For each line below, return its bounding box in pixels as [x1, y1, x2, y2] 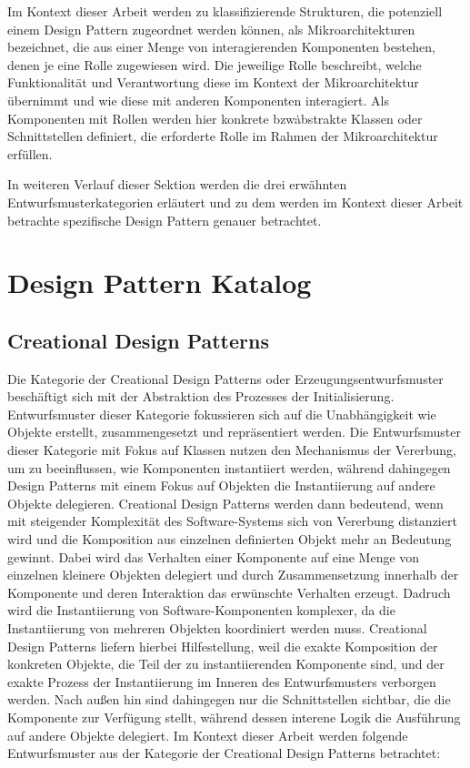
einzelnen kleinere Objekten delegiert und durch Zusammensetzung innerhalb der [7, 565, 459, 584]
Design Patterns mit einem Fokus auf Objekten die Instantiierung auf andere [7, 476, 435, 495]
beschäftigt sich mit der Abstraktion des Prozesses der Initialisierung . [7, 387, 395, 406]
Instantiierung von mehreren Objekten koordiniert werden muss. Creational [7, 619, 427, 638]
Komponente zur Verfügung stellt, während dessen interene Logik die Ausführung [7, 707, 461, 726]
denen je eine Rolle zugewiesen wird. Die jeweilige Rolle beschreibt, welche [7, 55, 422, 74]
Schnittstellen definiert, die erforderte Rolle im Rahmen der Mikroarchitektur [7, 126, 438, 146]
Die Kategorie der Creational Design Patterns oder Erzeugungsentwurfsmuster [7, 369, 444, 388]
